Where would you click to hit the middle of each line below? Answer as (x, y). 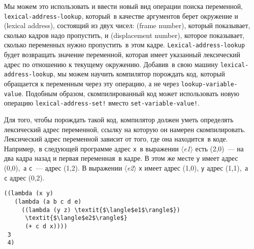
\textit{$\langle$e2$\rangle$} (76, 218)
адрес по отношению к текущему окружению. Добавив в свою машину (111, 64)
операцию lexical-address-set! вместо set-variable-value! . (102, 103)
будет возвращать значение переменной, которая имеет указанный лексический (122, 54)
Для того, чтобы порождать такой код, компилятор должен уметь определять (119, 119)
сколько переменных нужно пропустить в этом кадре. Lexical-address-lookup (125, 45)
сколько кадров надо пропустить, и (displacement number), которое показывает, (124, 35)
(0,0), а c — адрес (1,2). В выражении (63, 168)
